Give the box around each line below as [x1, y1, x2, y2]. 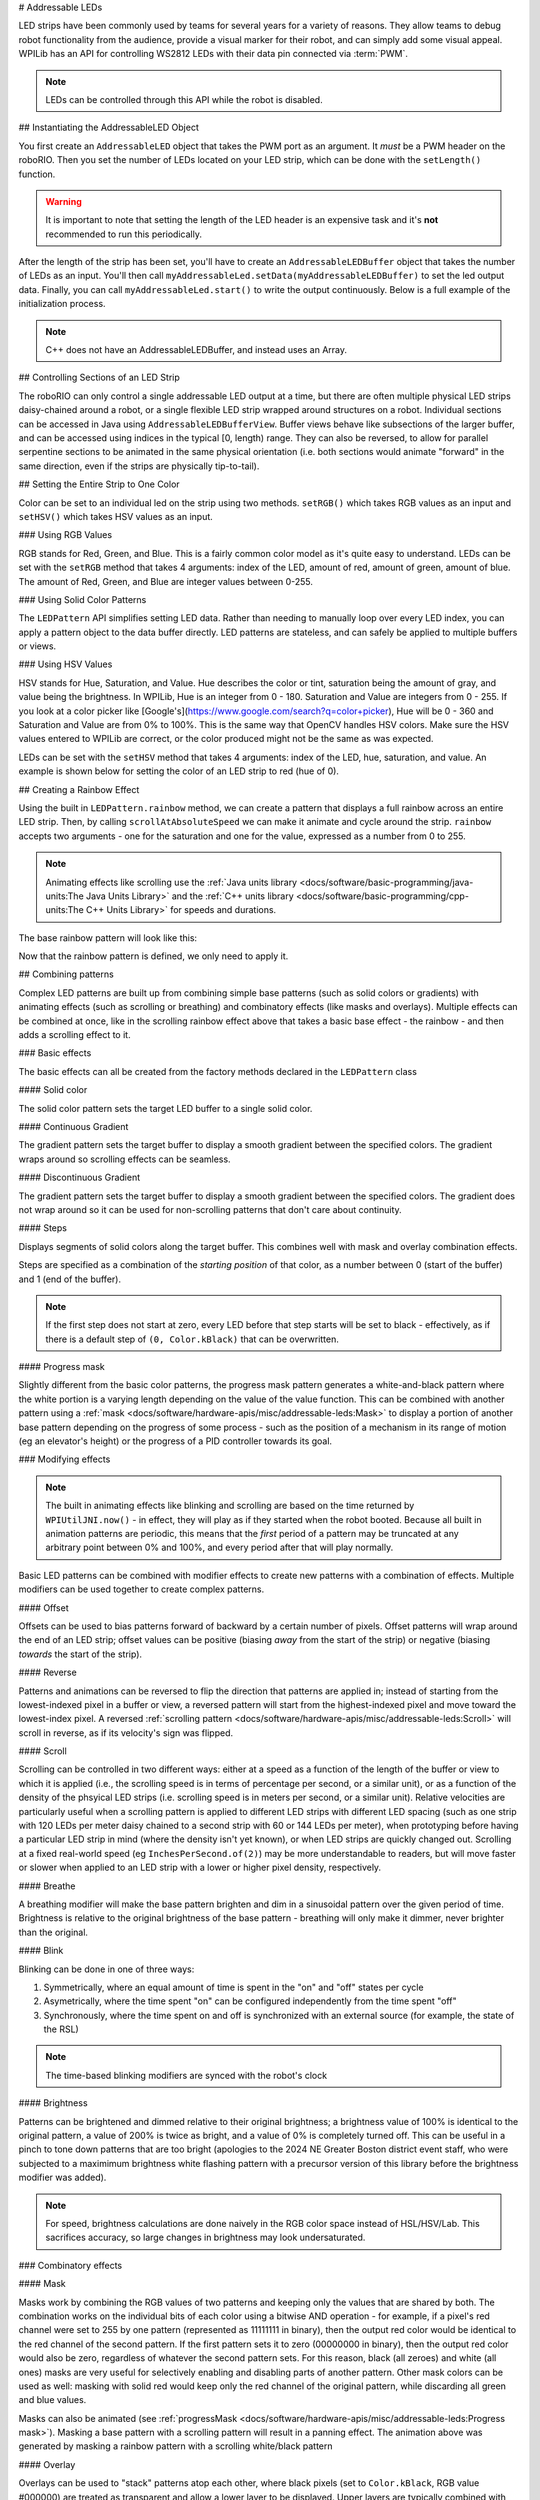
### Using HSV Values [18, 658, 113, 670]
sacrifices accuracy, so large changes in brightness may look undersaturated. [45, 2231, 366, 2244]
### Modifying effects [18, 1453, 111, 1465]
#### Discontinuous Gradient [18, 1171, 141, 1184]
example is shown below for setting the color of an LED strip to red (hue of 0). [18, 765, 340, 777]
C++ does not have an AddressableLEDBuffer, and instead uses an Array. [45, 344, 348, 356]
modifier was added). [18, 2171, 107, 2184]
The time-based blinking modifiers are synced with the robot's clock [45, 2069, 328, 2081]
